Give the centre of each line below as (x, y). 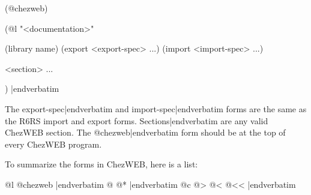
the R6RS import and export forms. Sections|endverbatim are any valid (137, 120)
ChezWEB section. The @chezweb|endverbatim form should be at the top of (145, 132)
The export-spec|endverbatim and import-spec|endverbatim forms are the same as (156, 108)
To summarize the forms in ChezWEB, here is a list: (101, 164)
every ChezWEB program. (53, 144)
